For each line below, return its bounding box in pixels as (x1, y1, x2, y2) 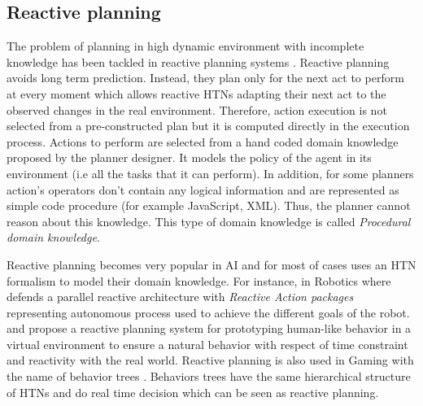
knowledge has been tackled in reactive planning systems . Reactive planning (7, 53, 390, 70)
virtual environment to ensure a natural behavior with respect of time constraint (7, 335, 408, 352)
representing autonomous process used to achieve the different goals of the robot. (7, 303, 410, 321)
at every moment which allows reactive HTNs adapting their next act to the (7, 85, 386, 102)
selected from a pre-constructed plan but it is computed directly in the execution (7, 117, 410, 134)
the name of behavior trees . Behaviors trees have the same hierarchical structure (7, 368, 411, 385)
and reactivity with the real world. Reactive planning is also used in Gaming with (7, 351, 414, 369)
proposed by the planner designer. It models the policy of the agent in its (7, 149, 372, 166)
